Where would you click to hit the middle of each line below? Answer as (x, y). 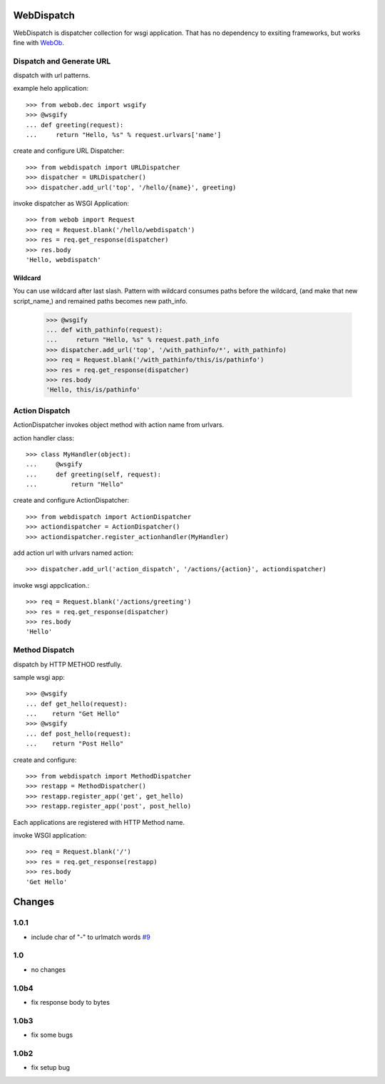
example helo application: (51, 89)
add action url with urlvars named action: (73, 553)
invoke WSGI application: (50, 835)
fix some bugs (52, 1035)
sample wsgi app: (39, 677)
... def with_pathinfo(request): (104, 330)
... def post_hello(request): (79, 733)
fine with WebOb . (38, 42)
